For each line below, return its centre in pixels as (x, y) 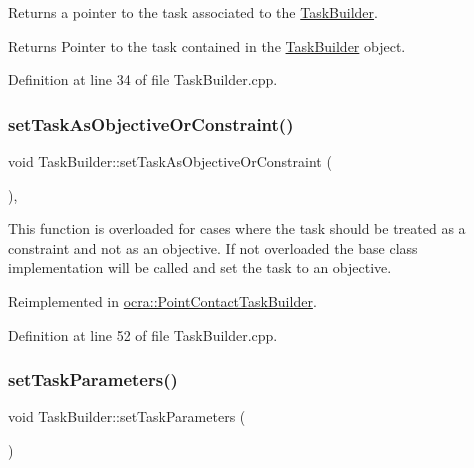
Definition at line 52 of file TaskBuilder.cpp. (143, 334)
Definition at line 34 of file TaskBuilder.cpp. (143, 79)
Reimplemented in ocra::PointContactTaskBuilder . (162, 300)
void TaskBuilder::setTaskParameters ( (127, 416)
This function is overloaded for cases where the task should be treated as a (237, 228)
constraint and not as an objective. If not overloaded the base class (213, 247)
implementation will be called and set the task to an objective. (200, 267)
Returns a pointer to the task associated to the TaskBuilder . (193, 12)
